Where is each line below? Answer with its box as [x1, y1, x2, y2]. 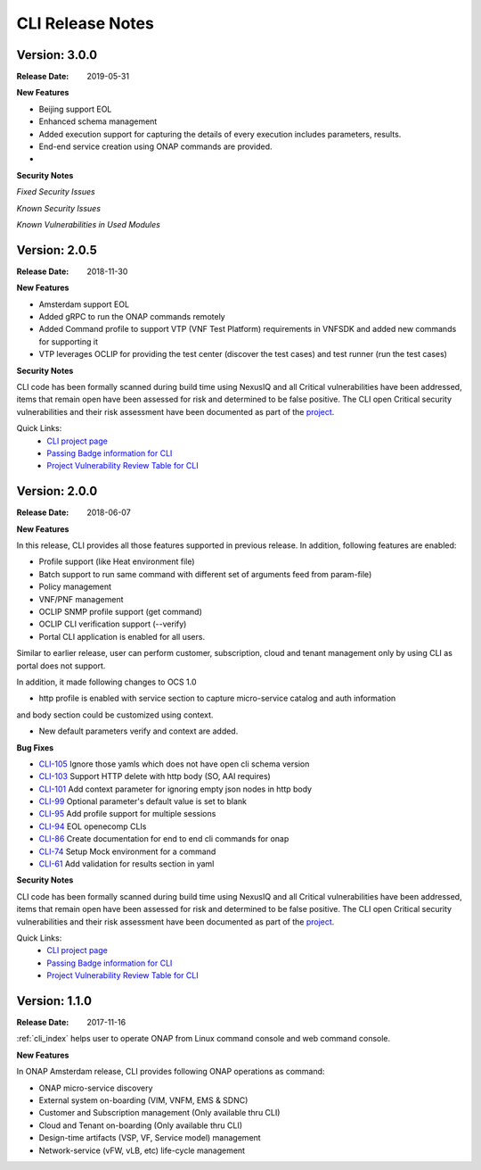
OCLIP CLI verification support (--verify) [38, 618, 187, 629]
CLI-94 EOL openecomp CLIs [38, 821, 147, 832]
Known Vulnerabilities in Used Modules [16, 219, 160, 229]
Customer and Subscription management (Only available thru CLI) [38, 1108, 281, 1118]
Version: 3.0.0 [16, 47, 98, 62]
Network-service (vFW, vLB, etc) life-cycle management [38, 1145, 245, 1156]
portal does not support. [16, 660, 106, 671]
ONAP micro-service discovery [38, 1083, 153, 1093]
